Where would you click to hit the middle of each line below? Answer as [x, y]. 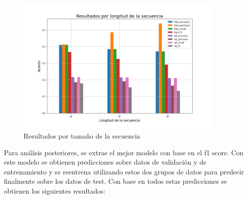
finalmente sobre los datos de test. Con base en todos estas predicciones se [115, 181]
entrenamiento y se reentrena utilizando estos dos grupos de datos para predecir [124, 171]
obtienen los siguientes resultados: [55, 190]
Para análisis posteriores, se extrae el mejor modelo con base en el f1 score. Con [124, 152]
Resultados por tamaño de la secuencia [82, 135]
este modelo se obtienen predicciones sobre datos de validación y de [105, 162]
